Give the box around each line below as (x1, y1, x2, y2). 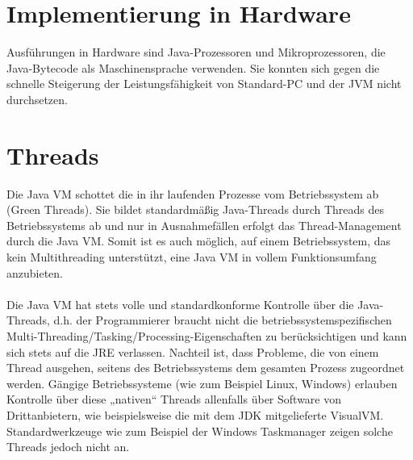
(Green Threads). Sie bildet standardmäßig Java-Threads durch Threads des (6, 201, 384, 218)
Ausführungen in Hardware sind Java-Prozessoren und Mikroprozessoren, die (6, 44, 386, 61)
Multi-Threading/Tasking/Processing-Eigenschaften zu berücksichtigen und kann (6, 327, 407, 344)
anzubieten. (6, 264, 64, 281)
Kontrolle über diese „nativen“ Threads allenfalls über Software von (6, 391, 342, 408)
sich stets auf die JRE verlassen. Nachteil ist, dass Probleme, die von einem (6, 343, 379, 360)
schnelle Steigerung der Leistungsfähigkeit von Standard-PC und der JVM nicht (6, 75, 402, 92)
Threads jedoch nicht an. (6, 438, 130, 455)
